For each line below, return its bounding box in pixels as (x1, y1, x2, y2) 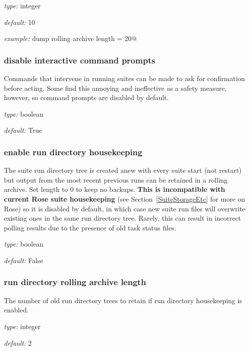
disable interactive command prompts (4, 54, 155, 66)
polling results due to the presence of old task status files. (4, 222, 176, 232)
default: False (4, 255, 43, 265)
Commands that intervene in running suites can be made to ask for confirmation (4, 73, 245, 83)
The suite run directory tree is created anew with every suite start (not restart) (4, 165, 242, 175)
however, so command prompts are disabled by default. (4, 92, 169, 103)
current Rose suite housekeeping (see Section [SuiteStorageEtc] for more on (4, 193, 245, 204)
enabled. (4, 305, 29, 315)
